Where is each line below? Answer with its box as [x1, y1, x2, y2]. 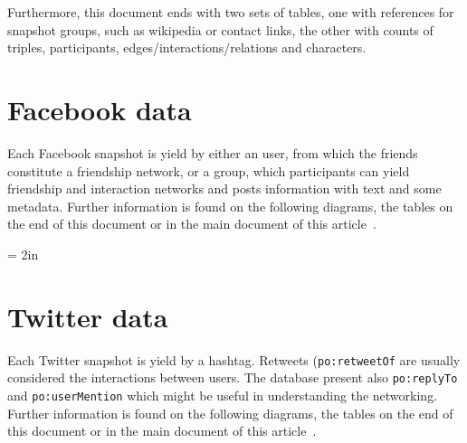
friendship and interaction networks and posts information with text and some [7, 179, 442, 198]
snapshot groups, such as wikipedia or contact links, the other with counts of [7, 20, 434, 39]
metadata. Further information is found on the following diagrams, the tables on [7, 196, 453, 215]
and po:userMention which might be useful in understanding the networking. [7, 385, 438, 404]
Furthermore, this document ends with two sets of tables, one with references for [7, 3, 454, 21]
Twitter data [7, 297, 168, 335]
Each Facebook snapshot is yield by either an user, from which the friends [7, 143, 418, 162]
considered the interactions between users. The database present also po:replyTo [7, 368, 458, 387]
